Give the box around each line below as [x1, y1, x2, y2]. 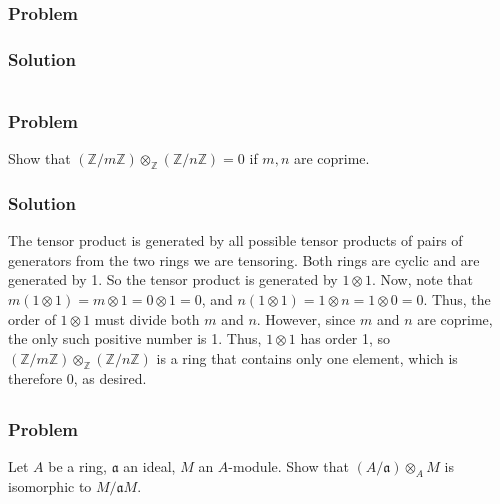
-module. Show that [228, 455, 349, 476]
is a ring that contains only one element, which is [156, 347, 458, 368]
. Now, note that [371, 269, 474, 290]
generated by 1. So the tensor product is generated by [8, 269, 338, 290]
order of [8, 308, 56, 329]
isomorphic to [8, 475, 92, 496]
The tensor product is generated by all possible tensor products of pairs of [8, 230, 463, 251]
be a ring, [48, 455, 108, 476]
